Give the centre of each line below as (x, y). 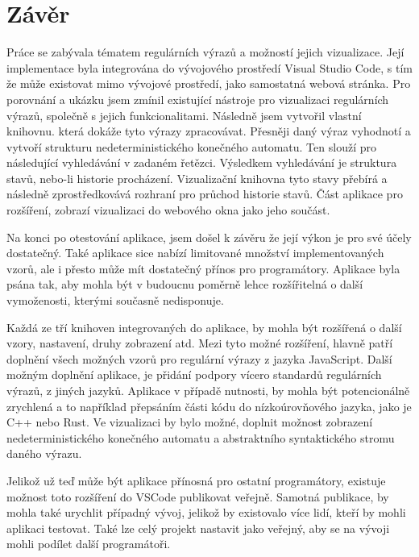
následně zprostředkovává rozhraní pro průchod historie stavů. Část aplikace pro (205, 194)
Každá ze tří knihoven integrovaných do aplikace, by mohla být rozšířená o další (204, 327)
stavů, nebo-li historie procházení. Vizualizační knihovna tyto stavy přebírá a (197, 178)
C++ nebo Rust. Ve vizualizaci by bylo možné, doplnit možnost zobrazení (190, 422)
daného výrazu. (44, 453)
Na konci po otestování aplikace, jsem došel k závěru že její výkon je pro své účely (209, 237)
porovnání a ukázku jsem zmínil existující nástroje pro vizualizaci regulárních (198, 99)
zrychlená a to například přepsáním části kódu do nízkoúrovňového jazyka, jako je (209, 406)
